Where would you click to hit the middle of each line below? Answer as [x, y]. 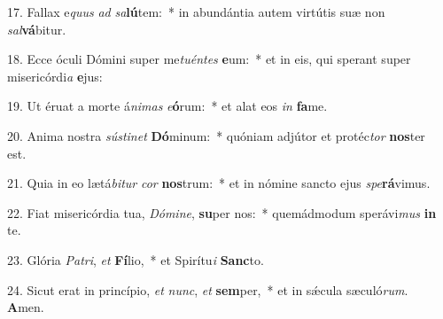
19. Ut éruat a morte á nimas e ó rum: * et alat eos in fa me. [167, 106]
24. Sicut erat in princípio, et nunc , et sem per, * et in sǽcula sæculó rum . [208, 289]
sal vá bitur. [37, 29]
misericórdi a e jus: [55, 76]
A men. [26, 307]
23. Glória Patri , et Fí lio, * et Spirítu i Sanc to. [136, 259]
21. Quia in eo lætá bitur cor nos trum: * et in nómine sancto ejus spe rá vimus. [219, 183]
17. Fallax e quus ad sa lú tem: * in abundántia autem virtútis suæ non [196, 12]
